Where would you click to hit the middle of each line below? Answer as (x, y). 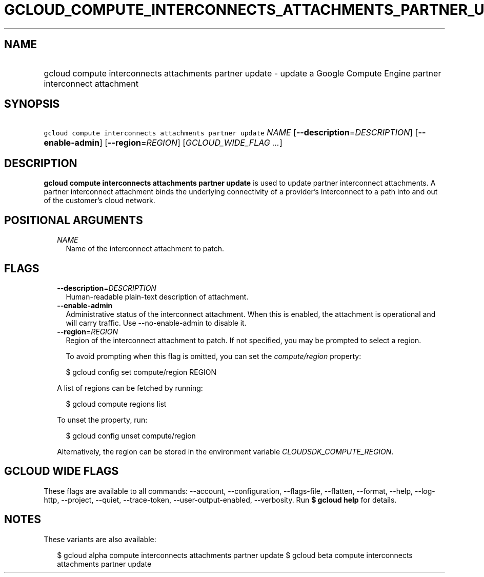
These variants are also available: (100, 539)
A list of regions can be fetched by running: (130, 388)
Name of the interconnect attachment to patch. (145, 249)
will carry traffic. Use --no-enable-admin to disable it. (156, 323)
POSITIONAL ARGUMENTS (74, 220)
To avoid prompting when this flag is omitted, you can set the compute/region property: (214, 356)
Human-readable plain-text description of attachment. (157, 296)
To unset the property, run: (102, 420)
